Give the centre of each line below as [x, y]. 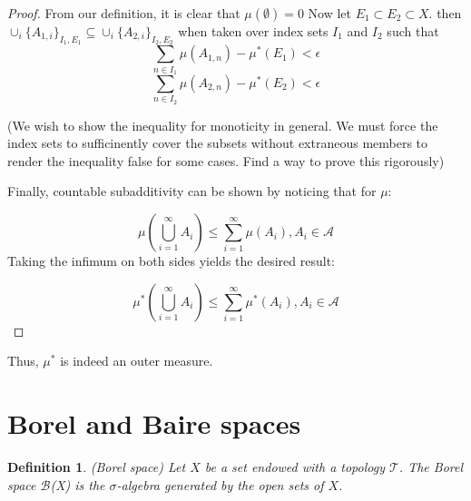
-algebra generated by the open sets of [220, 484]
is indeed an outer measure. [137, 361]
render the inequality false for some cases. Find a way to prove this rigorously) [226, 160]
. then [445, 13]
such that [413, 31]
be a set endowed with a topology [294, 466]
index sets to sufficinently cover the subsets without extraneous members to [218, 143]
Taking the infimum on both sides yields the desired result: [171, 261]
